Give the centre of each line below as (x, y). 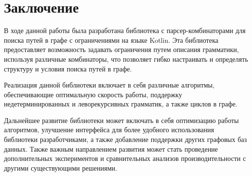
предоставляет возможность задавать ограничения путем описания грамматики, (121, 49)
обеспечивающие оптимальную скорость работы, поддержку (93, 94)
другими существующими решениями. (61, 167)
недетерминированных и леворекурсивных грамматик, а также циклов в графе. (121, 104)
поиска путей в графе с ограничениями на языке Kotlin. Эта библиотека (111, 40)
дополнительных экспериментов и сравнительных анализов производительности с (125, 158)
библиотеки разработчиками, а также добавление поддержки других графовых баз (126, 139)
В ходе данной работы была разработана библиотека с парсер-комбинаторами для (125, 30)
